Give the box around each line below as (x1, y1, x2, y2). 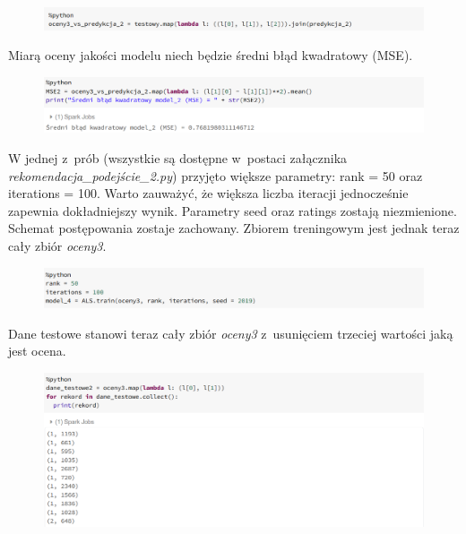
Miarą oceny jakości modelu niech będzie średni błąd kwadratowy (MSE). (8, 46, 413, 65)
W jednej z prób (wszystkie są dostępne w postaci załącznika (8, 148, 348, 167)
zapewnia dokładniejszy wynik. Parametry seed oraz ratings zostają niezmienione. (8, 201, 457, 220)
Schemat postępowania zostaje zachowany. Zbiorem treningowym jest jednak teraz (8, 219, 460, 237)
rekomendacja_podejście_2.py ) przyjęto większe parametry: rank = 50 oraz (8, 166, 423, 185)
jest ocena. (8, 341, 66, 360)
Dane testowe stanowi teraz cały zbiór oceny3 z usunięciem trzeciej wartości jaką (8, 323, 453, 342)
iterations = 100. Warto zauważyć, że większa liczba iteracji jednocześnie (8, 184, 409, 202)
